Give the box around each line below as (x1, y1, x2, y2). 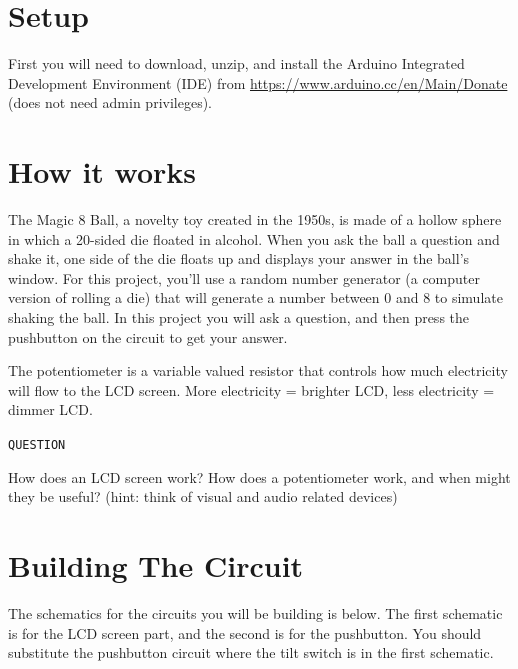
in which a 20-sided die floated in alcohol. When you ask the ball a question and (8, 228, 500, 249)
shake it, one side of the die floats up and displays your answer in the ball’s (8, 248, 470, 269)
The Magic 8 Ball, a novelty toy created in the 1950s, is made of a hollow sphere (8, 209, 502, 230)
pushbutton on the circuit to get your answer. (8, 326, 288, 347)
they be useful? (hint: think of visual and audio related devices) (8, 486, 398, 507)
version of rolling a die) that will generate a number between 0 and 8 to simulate (8, 287, 503, 308)
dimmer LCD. (8, 399, 93, 420)
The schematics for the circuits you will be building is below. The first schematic (8, 602, 503, 623)
